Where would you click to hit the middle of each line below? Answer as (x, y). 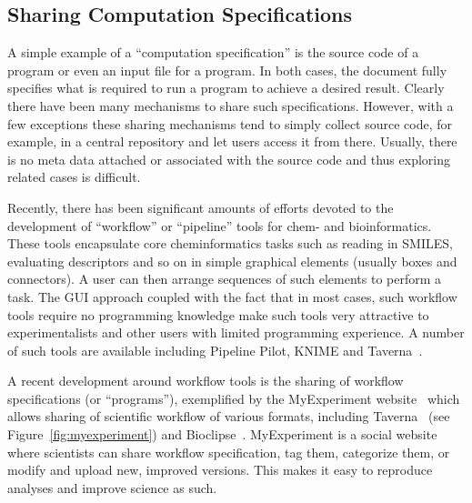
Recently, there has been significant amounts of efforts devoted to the (201, 207)
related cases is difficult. (74, 177)
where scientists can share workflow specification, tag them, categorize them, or (229, 452)
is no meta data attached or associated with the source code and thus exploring (229, 159)
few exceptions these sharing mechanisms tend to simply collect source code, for (230, 123)
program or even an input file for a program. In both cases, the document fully (227, 70)
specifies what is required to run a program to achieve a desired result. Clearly (226, 88)
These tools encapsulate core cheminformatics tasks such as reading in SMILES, (230, 243)
